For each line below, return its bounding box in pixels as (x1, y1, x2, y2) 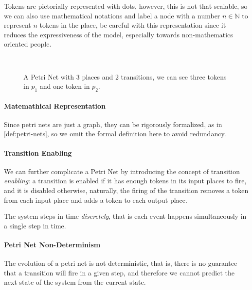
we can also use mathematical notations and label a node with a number (4, 10, 220, 20)
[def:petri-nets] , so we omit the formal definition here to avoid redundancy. (4, 129, 226, 139)
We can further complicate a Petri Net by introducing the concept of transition (4, 166, 240, 176)
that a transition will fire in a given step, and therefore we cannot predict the (4, 267, 235, 277)
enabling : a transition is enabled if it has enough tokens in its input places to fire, (4, 176, 247, 186)
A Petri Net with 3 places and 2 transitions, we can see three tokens (23, 71, 227, 81)
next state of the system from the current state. (4, 277, 146, 287)
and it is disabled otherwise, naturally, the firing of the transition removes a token (4, 185, 249, 195)
